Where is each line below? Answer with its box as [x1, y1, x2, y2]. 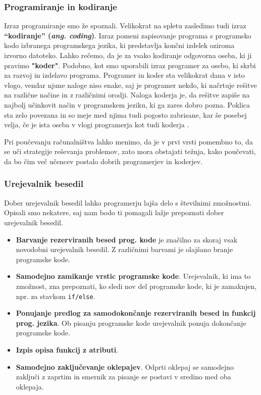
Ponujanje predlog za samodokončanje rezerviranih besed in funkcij [16, 308, 256, 318]
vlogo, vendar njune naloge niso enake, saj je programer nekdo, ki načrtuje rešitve [4, 79, 257, 90]
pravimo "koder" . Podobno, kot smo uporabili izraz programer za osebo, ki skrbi [4, 60, 256, 70]
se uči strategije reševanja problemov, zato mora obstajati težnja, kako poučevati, [4, 146, 256, 157]
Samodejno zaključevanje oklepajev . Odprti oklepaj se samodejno [16, 361, 234, 372]
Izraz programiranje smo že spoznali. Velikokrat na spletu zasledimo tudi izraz [4, 20, 246, 31]
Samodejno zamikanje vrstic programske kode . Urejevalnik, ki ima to [16, 271, 251, 281]
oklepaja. [16, 381, 44, 391]
